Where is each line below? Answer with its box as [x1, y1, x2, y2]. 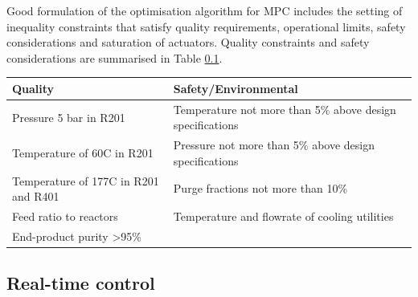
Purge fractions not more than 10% [173, 180, 348, 197]
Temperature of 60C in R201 [12, 144, 154, 161]
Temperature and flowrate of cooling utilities [173, 208, 394, 225]
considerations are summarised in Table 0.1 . [6, 49, 223, 66]
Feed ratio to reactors [12, 208, 118, 225]
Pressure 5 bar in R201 [12, 108, 125, 125]
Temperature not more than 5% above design [173, 100, 396, 117]
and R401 [12, 188, 59, 205]
